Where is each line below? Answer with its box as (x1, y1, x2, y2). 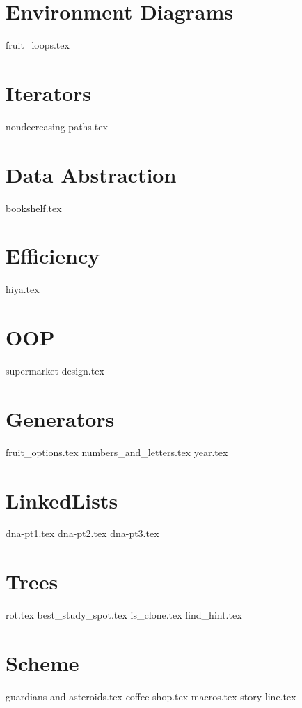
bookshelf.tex (6, 200, 62, 215)
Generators (6, 404, 115, 432)
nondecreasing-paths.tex (6, 119, 108, 133)
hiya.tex (6, 282, 40, 296)
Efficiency (6, 241, 100, 270)
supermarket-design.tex (6, 363, 104, 377)
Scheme (6, 648, 79, 677)
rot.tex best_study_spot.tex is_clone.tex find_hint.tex (6, 608, 242, 622)
